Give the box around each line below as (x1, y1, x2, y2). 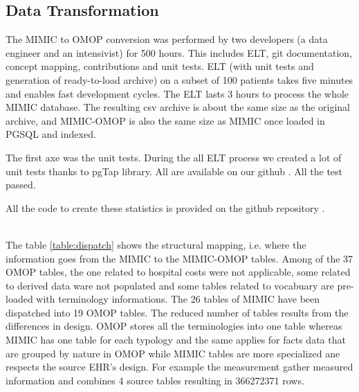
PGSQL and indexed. (6, 127, 96, 141)
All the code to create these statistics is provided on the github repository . (6, 200, 325, 215)
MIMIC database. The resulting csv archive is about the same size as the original (6, 100, 350, 114)
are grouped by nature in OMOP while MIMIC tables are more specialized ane (6, 346, 340, 360)
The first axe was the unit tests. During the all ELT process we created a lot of (6, 150, 342, 164)
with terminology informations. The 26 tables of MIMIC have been (36, 292, 320, 306)
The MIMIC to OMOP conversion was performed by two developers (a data (6, 32, 328, 46)
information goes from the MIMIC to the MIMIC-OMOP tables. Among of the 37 (6, 251, 353, 265)
